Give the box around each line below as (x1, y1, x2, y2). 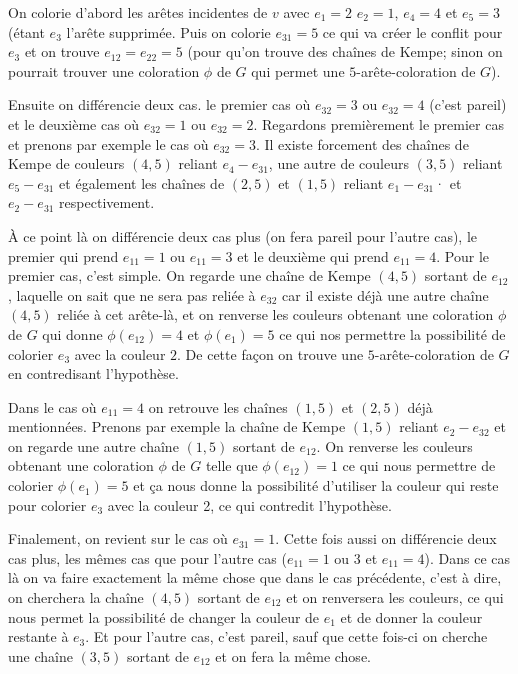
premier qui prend (8, 245, 119, 266)
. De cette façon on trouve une (177, 343, 364, 364)
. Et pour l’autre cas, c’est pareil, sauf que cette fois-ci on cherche (85, 626, 488, 647)
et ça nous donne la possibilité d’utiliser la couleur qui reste (133, 475, 499, 496)
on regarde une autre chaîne (8, 435, 179, 456)
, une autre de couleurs (268, 153, 410, 174)
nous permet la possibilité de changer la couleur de (8, 606, 320, 627)
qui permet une (251, 60, 345, 81)
